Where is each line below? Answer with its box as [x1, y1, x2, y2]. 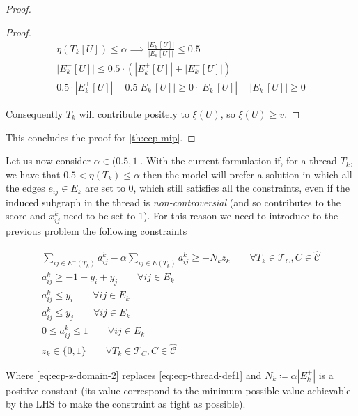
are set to [85, 180, 125, 195]
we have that [6, 167, 61, 181]
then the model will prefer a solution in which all [143, 167, 352, 181]
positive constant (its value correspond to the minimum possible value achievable [6, 383, 351, 397]
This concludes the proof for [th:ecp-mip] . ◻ [6, 130, 196, 144]
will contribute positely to [79, 106, 189, 121]
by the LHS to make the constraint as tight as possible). [6, 396, 246, 411]
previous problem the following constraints [6, 224, 187, 238]
